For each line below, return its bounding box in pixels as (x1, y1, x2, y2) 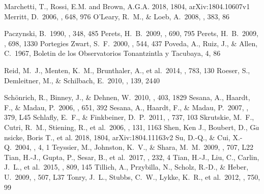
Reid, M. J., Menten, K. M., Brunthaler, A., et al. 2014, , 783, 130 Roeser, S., (4, 64, 250, 75)
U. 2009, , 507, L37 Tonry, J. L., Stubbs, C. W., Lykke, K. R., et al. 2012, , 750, (4, 171, 260, 182)
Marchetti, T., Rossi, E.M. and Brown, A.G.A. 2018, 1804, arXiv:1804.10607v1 (4, 1, 250, 11)
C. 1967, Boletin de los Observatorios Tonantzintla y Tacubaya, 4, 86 (4, 48, 221, 58)
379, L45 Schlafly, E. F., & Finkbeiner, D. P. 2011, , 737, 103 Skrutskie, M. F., (4, 112, 254, 122)
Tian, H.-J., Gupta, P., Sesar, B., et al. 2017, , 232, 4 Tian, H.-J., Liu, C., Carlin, (4, 151, 259, 162)
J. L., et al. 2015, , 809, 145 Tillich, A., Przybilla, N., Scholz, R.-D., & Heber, (4, 161, 249, 172)
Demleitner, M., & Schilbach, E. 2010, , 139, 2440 (4, 75, 160, 85)
